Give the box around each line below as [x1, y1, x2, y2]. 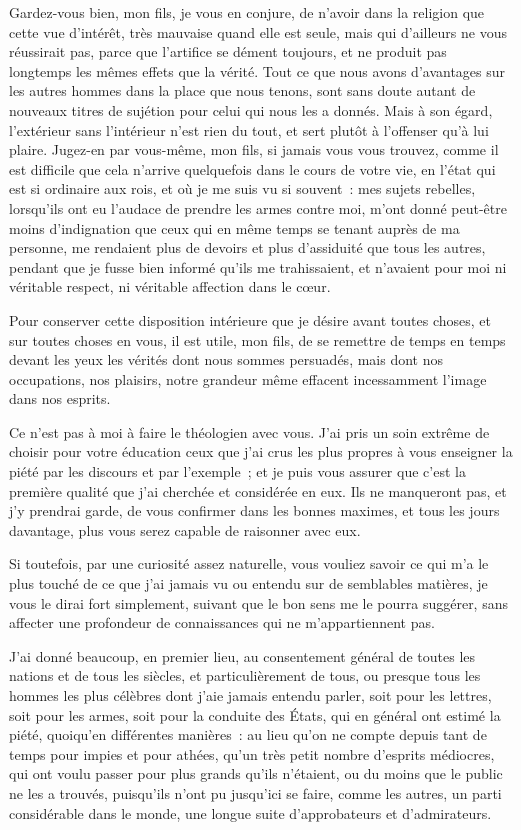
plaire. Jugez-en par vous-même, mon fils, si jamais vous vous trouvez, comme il [9, 139, 499, 160]
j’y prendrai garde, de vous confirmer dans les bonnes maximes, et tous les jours [9, 500, 500, 521]
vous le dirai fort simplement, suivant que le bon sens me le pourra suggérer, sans [9, 592, 508, 613]
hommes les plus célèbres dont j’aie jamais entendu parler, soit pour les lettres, [9, 685, 492, 705]
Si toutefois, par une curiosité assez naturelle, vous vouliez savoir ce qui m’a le [9, 553, 489, 574]
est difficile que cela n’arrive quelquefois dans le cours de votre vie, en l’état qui [9, 158, 496, 179]
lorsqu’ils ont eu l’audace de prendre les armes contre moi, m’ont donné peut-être [9, 197, 507, 218]
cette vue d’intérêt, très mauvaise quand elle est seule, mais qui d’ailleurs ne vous [9, 21, 507, 42]
